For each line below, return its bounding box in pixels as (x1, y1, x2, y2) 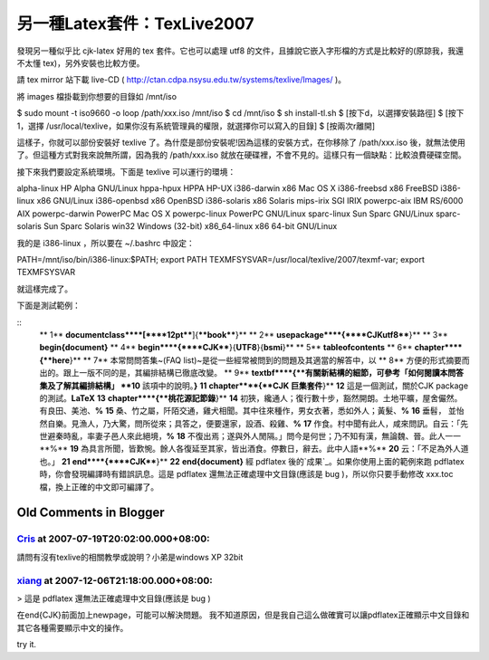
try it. (16, 639, 36, 650)
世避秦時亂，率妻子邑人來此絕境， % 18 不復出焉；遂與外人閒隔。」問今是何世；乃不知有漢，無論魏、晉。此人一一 (39, 431, 462, 442)
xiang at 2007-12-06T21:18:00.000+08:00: (16, 574, 213, 587)
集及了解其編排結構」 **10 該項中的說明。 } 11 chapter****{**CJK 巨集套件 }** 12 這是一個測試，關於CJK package (39, 380, 469, 391)
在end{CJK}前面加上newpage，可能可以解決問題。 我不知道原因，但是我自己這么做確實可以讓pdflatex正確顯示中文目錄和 (16, 609, 470, 620)
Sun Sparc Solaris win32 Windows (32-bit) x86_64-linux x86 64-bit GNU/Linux (43, 221, 338, 232)
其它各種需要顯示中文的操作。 (16, 622, 129, 633)
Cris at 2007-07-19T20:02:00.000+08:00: (16, 532, 210, 545)
